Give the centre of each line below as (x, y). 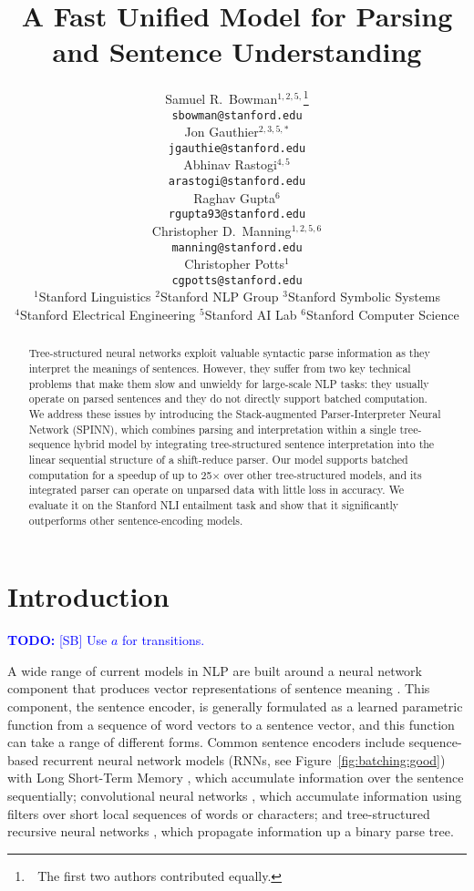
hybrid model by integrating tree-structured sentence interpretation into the (254, 444)
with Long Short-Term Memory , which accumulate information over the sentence (236, 778)
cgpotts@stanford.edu (237, 280)
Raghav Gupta (235, 197)
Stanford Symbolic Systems (364, 297)
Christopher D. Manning (222, 230)
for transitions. (163, 640)
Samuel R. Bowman (222, 98)
